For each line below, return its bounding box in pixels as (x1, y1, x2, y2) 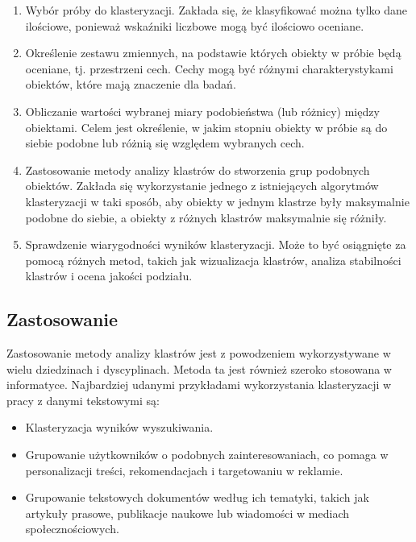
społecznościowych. (25, 520, 119, 537)
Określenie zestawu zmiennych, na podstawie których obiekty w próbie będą (25, 44, 401, 61)
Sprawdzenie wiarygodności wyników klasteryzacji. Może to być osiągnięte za (25, 236, 406, 253)
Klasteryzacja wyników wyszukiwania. (25, 419, 214, 436)
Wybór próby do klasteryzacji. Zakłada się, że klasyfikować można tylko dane (25, 2, 408, 18)
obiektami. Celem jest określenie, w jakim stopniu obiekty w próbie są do (25, 118, 388, 135)
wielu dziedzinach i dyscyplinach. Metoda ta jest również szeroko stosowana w (6, 360, 392, 377)
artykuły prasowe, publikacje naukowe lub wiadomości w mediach (25, 504, 350, 521)
